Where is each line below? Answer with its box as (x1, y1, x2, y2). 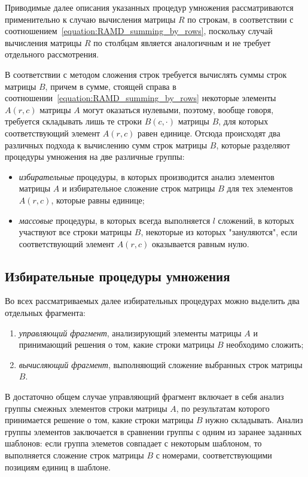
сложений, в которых (218, 214, 294, 226)
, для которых (218, 115, 269, 127)
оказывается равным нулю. (151, 237, 249, 250)
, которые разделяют (216, 138, 290, 151)
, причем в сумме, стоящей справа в (45, 80, 176, 92)
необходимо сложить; (226, 338, 304, 351)
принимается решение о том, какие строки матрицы (5, 414, 194, 426)
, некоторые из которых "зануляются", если (141, 226, 297, 238)
